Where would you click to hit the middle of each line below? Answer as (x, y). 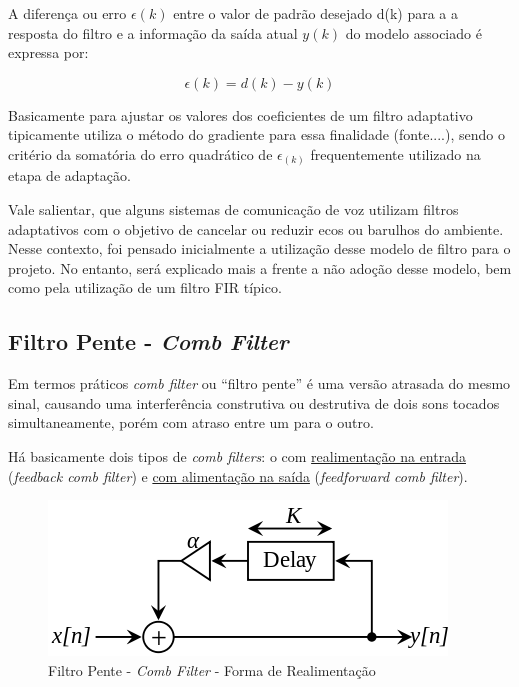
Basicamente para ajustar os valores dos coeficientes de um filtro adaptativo (240, 114)
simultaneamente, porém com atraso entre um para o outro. (191, 422)
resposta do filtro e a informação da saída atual (153, 32)
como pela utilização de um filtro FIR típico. (145, 287)
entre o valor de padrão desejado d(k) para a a (316, 13)
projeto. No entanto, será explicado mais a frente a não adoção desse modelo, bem (260, 267)
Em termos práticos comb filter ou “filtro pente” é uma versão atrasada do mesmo (259, 383)
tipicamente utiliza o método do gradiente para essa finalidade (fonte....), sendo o (256, 134)
